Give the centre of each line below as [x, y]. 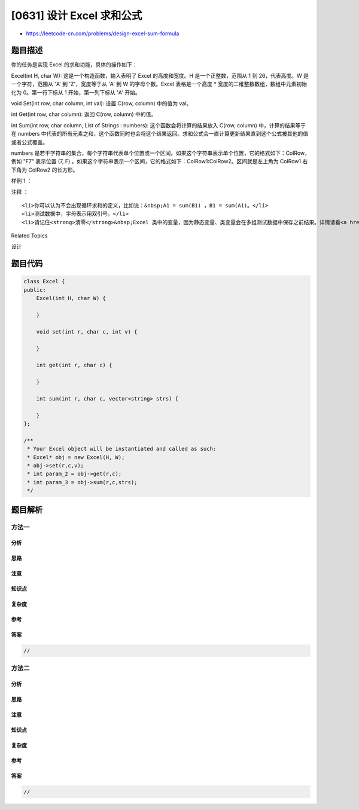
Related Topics [29, 236]
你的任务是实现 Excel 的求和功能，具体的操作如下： [74, 65]
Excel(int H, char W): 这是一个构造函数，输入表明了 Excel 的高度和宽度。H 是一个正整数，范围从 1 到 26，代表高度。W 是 [160, 75]
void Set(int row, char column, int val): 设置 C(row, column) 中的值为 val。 [101, 103]
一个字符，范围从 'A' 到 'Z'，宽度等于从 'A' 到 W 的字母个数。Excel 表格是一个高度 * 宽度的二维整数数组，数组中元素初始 [159, 84]
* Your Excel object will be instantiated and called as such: [122, 449]
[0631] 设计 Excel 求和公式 [77, 16]
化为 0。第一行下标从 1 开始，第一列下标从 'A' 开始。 [76, 92]
